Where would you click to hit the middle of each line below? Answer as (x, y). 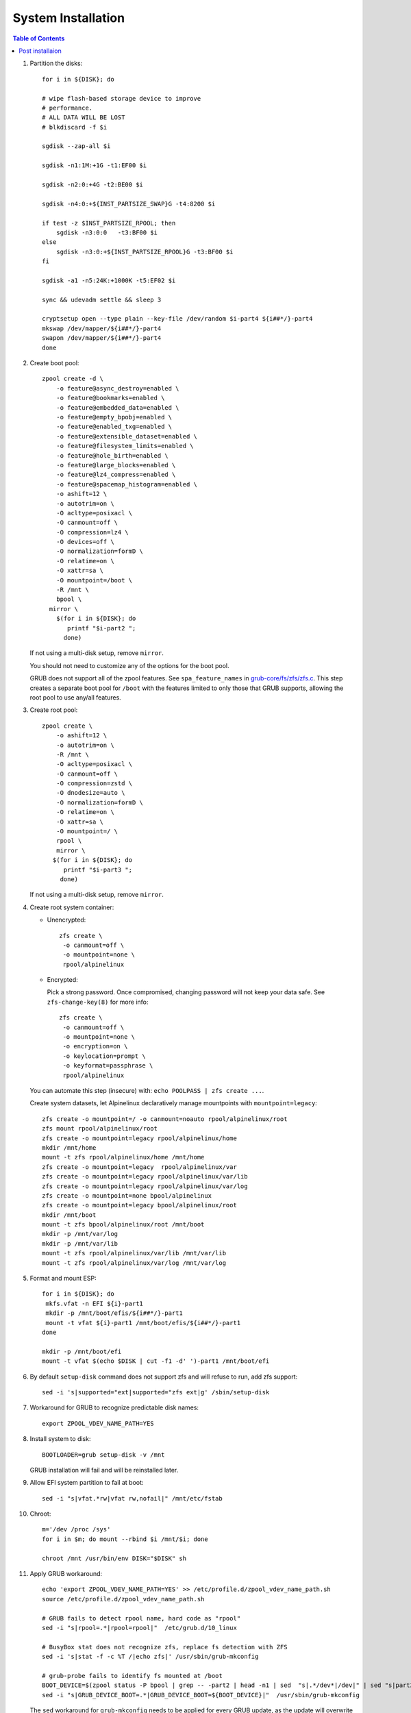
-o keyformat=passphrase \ (108, 1066)
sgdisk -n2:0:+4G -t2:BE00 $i (93, 185)
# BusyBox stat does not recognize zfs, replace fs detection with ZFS (165, 1647)
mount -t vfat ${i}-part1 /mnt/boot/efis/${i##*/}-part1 (143, 1323)
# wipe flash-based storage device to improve (122, 98)
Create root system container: (72, 907)
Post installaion (40, 51)
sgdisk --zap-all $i (76, 146)
